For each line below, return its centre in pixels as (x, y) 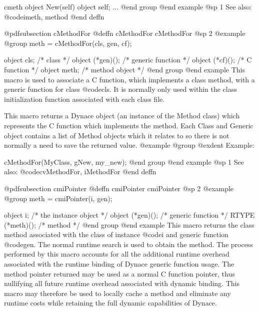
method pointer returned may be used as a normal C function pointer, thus (119, 273)
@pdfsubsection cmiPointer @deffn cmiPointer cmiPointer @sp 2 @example (119, 188)
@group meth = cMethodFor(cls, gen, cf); (68, 43)
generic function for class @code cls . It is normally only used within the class (120, 89)
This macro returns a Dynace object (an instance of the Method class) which (122, 116)
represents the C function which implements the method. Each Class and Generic (129, 125)
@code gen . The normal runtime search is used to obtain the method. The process (128, 244)
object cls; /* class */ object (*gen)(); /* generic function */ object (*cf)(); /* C (128, 60)
